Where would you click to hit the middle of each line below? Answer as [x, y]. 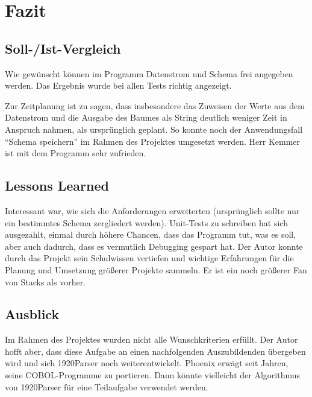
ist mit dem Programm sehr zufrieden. [76, 153]
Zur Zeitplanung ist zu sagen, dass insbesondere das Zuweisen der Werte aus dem [155, 105]
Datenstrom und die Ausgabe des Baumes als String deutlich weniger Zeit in [146, 117]
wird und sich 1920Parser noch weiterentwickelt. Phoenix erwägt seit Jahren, [147, 363]
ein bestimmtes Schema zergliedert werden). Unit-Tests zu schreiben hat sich [146, 222]
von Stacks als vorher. [45, 281]
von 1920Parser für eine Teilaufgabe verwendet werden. [107, 386]
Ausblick [32, 314]
